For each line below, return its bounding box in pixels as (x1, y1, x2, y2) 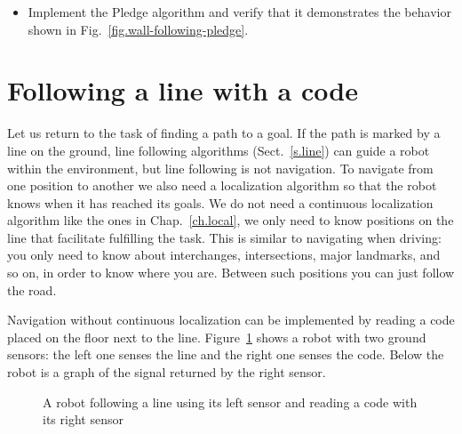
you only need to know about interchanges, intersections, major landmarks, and (7, 245, 441, 264)
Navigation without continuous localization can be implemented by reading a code (7, 310, 455, 329)
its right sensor (43, 410, 123, 429)
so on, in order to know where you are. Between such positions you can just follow (7, 263, 455, 282)
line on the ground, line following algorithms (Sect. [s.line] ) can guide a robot (7, 141, 430, 159)
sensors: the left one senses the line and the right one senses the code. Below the (7, 345, 444, 364)
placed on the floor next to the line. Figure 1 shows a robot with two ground (7, 327, 426, 346)
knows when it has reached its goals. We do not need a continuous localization (7, 193, 434, 212)
